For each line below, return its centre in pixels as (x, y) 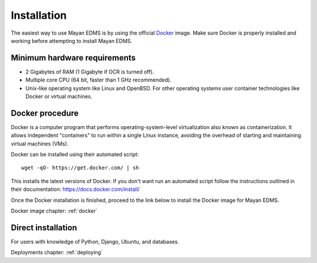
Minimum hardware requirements (73, 58)
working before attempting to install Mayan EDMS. (72, 41)
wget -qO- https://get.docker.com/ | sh (80, 168)
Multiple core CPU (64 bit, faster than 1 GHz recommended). (98, 80)
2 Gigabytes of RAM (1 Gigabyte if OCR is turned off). (90, 72)
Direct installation (44, 227)
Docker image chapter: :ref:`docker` (54, 211)
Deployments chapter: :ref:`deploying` (57, 252)
